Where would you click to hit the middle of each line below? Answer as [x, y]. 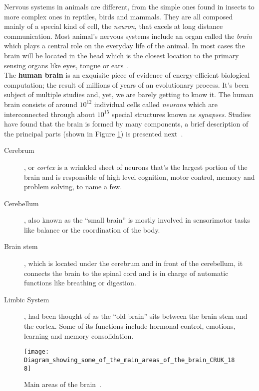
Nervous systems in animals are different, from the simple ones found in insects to [129, 6]
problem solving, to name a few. [73, 187]
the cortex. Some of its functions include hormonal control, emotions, [130, 326]
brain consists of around [41, 104]
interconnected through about [50, 114]
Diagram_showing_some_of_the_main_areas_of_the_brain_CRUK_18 [129, 360]
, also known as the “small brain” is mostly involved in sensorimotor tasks [137, 220]
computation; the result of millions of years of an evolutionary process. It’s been [127, 84]
